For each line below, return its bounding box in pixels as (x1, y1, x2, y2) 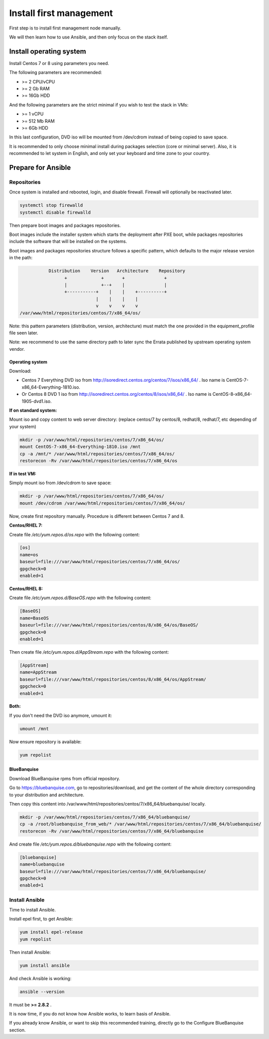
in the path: (9, 255, 33, 261)
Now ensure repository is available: (9, 739, 82, 745)
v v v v (96, 303, 138, 309)
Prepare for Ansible (9, 163, 71, 172)
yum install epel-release (19, 930, 83, 935)
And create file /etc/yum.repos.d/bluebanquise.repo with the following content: (9, 841, 172, 847)
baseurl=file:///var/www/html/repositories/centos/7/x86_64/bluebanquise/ (19, 869, 207, 874)
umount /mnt (19, 726, 49, 732)
